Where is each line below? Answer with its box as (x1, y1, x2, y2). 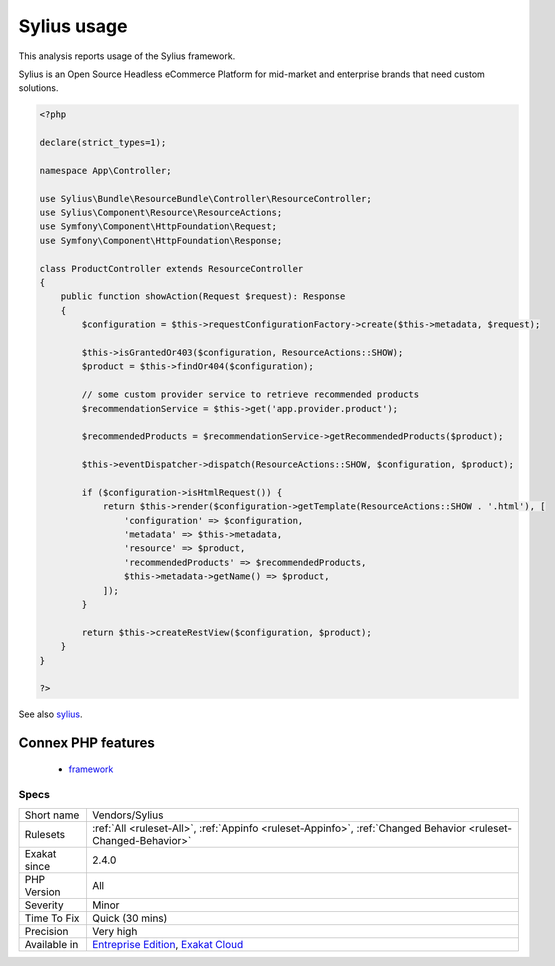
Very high (91, 924, 138, 938)
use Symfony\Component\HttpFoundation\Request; (39, 221, 277, 232)
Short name (24, 808, 80, 822)
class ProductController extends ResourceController (39, 263, 304, 274)
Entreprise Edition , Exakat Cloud (91, 937, 244, 951)
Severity (24, 898, 64, 912)
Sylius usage (18, 15, 128, 37)
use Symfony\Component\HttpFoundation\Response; (39, 235, 283, 246)
